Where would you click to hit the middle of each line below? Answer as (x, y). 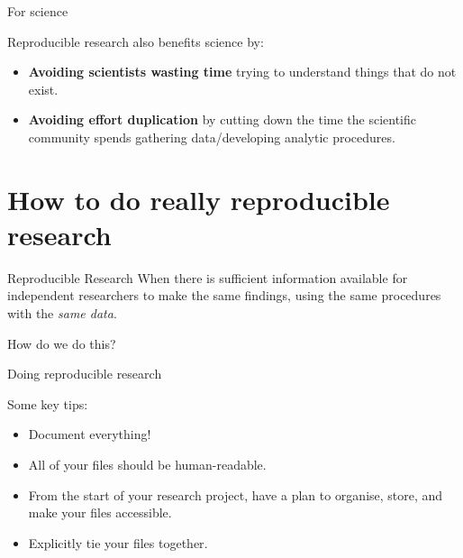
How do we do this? (62, 343)
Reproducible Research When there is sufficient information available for (208, 277)
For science (38, 11)
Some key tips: (48, 403)
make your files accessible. (100, 512)
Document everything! (90, 434)
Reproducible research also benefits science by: (136, 41)
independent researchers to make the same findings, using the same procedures (224, 295)
